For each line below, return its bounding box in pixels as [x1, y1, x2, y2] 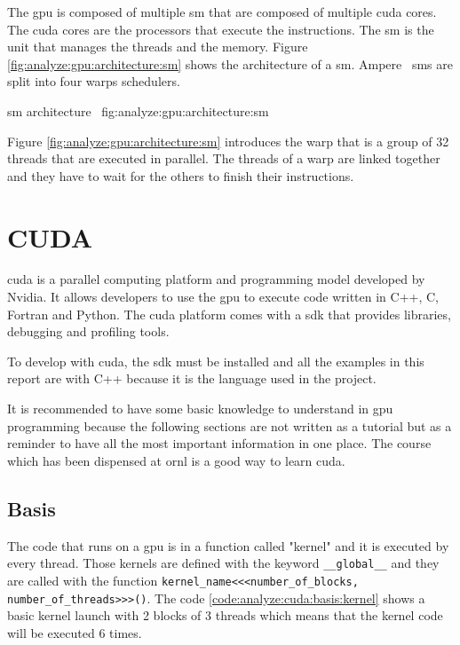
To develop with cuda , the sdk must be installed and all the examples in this [7, 351, 424, 370]
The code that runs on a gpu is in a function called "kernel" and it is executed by [7, 536, 449, 555]
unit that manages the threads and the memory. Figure [7, 37, 308, 56]
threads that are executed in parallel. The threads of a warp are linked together [7, 149, 440, 168]
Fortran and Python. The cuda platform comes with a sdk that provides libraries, [7, 304, 451, 323]
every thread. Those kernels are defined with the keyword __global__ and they [7, 554, 440, 572]
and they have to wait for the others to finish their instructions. [7, 166, 354, 185]
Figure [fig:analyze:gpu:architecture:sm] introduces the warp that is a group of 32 [7, 131, 449, 150]
